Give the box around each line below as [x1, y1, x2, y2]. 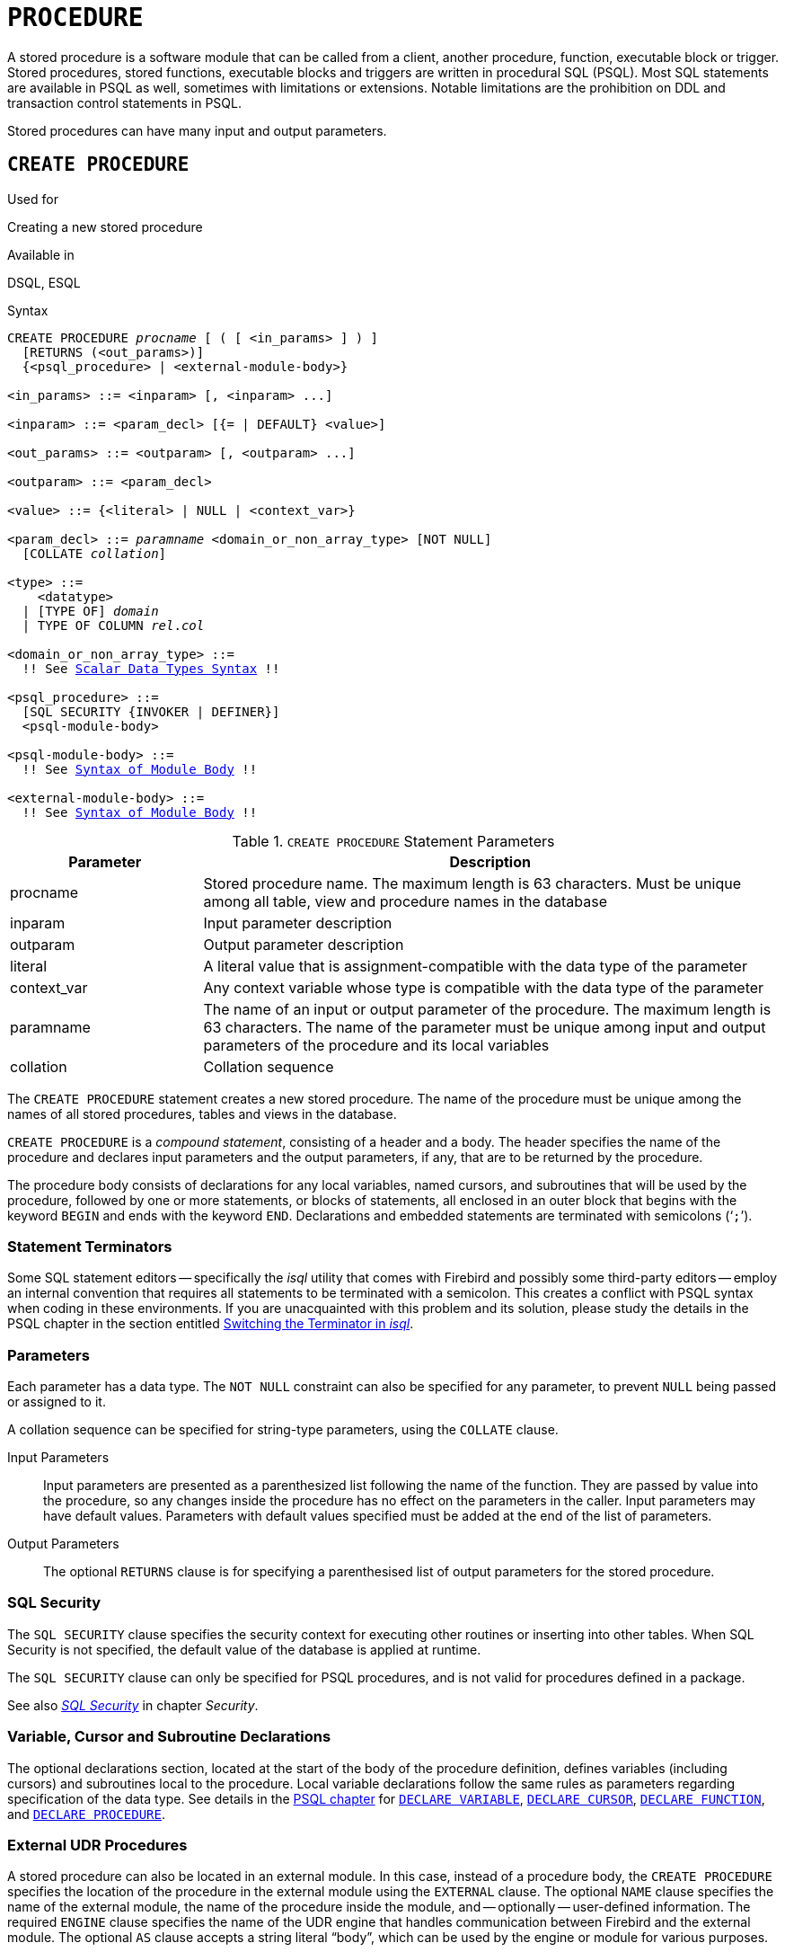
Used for [7, 191, 58, 207]
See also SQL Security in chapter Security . [7, 1697, 259, 1713]
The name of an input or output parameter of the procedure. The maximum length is [203, 999, 772, 1018]
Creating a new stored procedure [7, 218, 203, 235]
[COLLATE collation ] [22, 546, 167, 561]
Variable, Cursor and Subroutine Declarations [7, 1727, 331, 1746]
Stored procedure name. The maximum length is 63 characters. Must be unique [203, 874, 741, 892]
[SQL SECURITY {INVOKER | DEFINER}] [22, 704, 280, 719]
